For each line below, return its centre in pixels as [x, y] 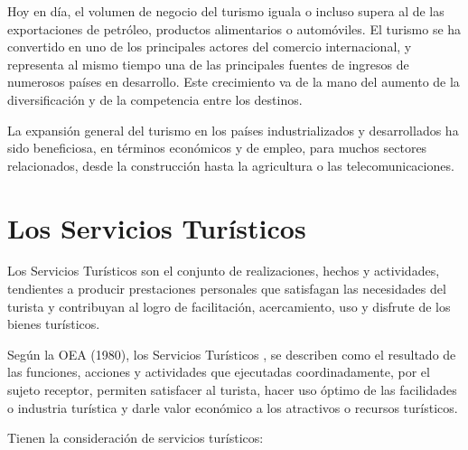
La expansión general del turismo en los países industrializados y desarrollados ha [233, 130]
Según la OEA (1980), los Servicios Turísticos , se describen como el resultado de [232, 354]
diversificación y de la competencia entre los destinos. [155, 99]
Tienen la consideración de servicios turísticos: [136, 438]
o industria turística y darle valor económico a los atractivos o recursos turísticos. [233, 407]
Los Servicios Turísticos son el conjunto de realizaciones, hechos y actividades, [224, 271]
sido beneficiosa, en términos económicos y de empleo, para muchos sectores [217, 148]
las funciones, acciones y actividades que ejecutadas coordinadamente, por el [219, 372]
